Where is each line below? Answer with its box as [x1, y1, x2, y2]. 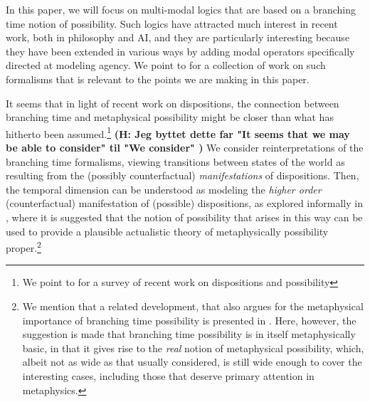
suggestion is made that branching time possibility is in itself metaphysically [22, 327, 356, 342]
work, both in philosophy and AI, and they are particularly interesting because [6, 30, 350, 45]
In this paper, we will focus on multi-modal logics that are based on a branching [6, 2, 356, 16]
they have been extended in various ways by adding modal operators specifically [6, 43, 355, 58]
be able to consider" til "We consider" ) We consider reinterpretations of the [6, 140, 364, 154]
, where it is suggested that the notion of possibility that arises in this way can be [6, 209, 363, 224]
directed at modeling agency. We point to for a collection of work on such [6, 58, 326, 73]
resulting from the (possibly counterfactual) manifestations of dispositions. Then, [6, 168, 359, 183]
